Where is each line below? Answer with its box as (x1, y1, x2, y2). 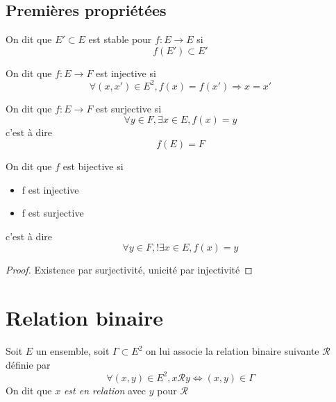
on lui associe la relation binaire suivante (145, 344, 319, 358)
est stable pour (88, 32, 152, 47)
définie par (6, 357, 51, 371)
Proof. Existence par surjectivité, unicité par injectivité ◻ (6, 262, 253, 277)
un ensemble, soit (35, 344, 110, 358)
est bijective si (62, 159, 124, 174)
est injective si (96, 65, 156, 80)
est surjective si (96, 101, 162, 115)
